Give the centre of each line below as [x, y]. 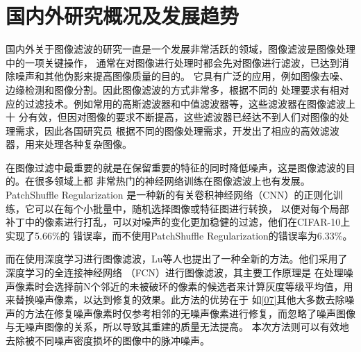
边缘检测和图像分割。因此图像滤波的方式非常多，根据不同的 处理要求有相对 [177, 89]
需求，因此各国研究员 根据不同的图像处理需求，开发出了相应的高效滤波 [177, 130]
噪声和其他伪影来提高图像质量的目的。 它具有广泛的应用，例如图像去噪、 [182, 76]
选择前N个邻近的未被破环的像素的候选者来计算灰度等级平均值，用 [203, 286]
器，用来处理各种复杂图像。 [69, 144]
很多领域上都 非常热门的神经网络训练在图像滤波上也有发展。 [172, 181]
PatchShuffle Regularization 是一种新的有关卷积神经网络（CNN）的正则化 [169, 195]
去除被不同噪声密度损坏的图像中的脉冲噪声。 [108, 340]
